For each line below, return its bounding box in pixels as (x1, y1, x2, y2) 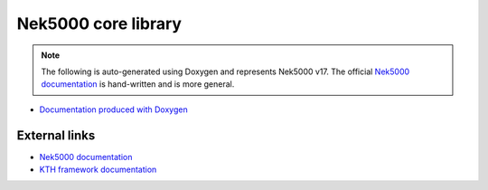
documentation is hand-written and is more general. (41, 79, 235, 90)
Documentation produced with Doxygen (39, 104, 189, 115)
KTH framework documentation (39, 164, 157, 176)
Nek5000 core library (16, 14, 183, 33)
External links (16, 128, 96, 143)
